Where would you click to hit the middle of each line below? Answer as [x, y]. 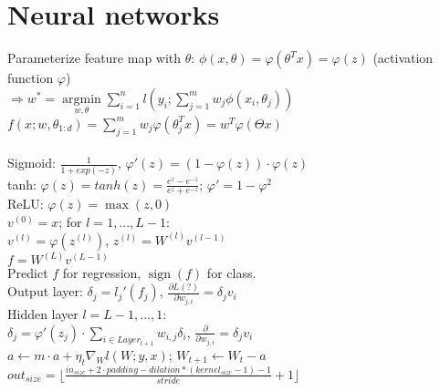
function [31, 78]
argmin [81, 99]
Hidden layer [43, 314]
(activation [403, 58]
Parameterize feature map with [94, 58]
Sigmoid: [31, 163]
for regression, [102, 273]
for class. [231, 273]
